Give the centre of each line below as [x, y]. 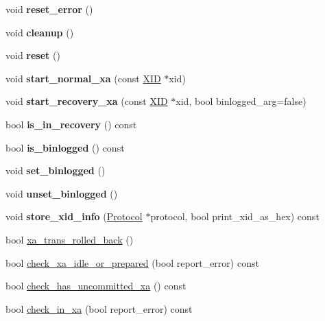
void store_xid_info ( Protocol [74, 216]
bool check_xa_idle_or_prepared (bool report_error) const [132, 262]
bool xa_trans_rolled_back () [70, 239]
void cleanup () [40, 32]
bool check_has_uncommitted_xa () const [96, 286]
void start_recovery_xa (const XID [87, 101]
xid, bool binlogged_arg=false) [241, 101]
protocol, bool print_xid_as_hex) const [235, 216]
